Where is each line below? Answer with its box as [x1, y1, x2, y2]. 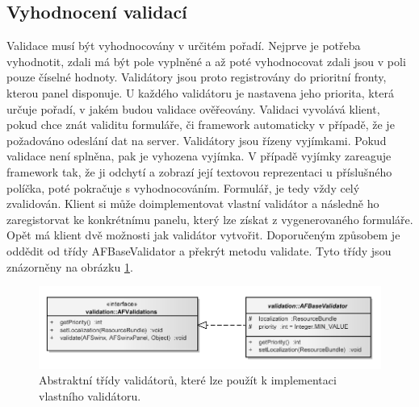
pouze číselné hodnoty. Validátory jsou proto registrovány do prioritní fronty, [6, 69, 387, 85]
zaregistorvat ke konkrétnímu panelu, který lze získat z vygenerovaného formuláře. [6, 210, 413, 227]
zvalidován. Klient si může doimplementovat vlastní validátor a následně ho [6, 195, 379, 212]
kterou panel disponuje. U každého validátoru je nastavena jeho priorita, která [6, 84, 394, 101]
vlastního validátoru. [39, 387, 141, 404]
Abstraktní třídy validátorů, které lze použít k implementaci [39, 372, 337, 388]
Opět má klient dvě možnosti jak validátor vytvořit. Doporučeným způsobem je [6, 226, 400, 243]
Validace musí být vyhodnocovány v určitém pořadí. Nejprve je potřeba [6, 37, 361, 54]
